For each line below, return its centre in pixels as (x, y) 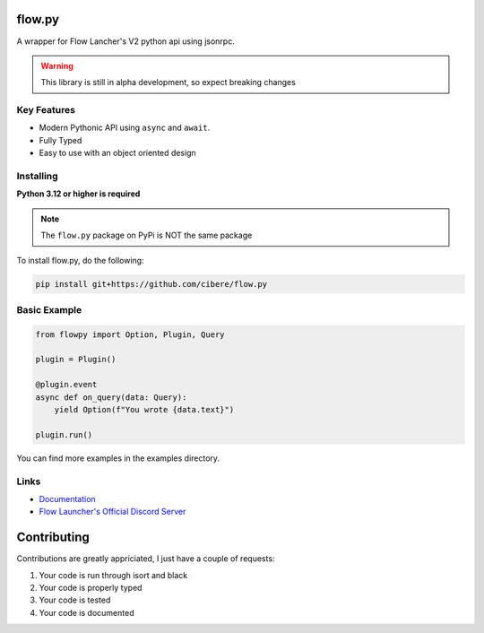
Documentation (67, 499)
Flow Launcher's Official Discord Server (112, 512)
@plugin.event (66, 385)
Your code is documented (86, 612)
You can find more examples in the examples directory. (118, 458)
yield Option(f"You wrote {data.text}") (144, 409)
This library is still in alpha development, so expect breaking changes (168, 82)
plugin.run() (64, 434)
